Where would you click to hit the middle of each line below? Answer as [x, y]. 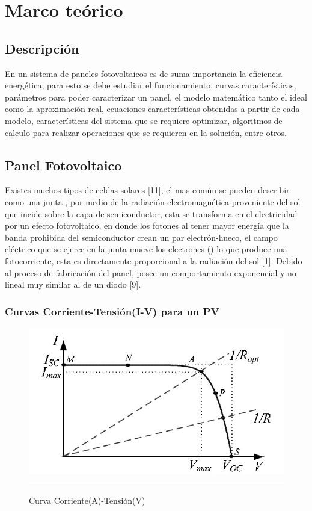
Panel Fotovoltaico [63, 165]
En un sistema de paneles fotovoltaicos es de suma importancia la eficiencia [144, 73]
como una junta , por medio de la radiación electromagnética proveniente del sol [153, 201]
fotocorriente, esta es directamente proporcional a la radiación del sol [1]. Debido [154, 260]
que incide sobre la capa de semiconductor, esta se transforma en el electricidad [151, 213]
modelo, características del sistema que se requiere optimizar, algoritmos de [144, 120]
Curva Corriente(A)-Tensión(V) [87, 500]
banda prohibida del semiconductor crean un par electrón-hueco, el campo [141, 237]
